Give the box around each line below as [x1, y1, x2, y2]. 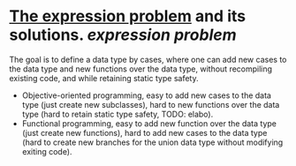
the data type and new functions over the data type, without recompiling [9, 64, 272, 74]
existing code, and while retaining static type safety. [9, 72, 199, 83]
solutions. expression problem [9, 25, 237, 45]
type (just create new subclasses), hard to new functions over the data [21, 99, 280, 109]
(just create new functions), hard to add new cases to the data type [21, 127, 268, 138]
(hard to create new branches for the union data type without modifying [21, 137, 284, 147]
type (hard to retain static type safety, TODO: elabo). [21, 109, 214, 119]
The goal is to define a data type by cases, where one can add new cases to [9, 54, 287, 64]
